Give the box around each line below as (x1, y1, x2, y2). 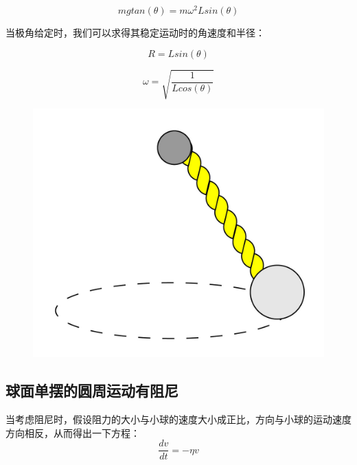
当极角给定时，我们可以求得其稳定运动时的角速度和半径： (5, 25, 265, 40)
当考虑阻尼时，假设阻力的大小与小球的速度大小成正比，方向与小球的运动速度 (5, 411, 352, 426)
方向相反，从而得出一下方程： (5, 425, 140, 440)
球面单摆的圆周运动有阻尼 (5, 380, 178, 401)
